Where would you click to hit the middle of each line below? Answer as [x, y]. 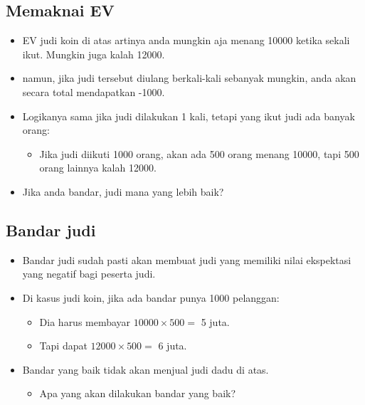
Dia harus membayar [85, 321]
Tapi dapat [63, 346]
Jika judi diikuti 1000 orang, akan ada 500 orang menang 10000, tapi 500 [199, 153]
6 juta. [173, 346]
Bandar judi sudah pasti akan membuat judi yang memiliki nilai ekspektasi [187, 259]
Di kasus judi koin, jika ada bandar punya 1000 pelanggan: [151, 297]
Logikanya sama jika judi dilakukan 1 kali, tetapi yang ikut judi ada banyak [189, 116]
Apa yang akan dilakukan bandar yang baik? [138, 393]
